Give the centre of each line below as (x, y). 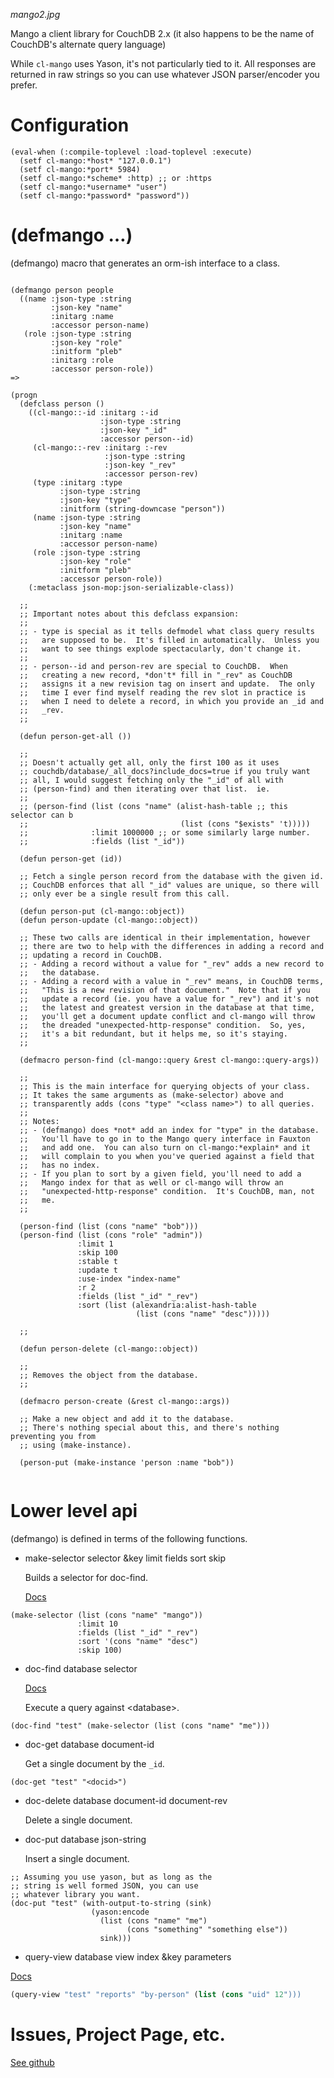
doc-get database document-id (89, 1744)
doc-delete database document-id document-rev (126, 1800)
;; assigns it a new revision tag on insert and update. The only (167, 684)
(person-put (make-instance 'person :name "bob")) (127, 1462)
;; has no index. (60, 1165)
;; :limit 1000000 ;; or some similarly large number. (165, 832)
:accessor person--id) (147, 439)
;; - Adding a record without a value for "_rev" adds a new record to (172, 964)
